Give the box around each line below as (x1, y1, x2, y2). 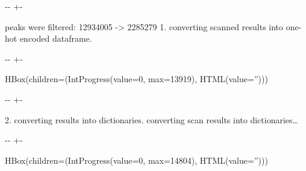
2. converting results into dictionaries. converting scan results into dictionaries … (5, 113, 298, 126)
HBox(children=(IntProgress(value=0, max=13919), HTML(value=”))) (5, 73, 268, 85)
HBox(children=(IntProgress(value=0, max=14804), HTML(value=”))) (5, 153, 268, 166)
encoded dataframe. (19, 32, 92, 45)
